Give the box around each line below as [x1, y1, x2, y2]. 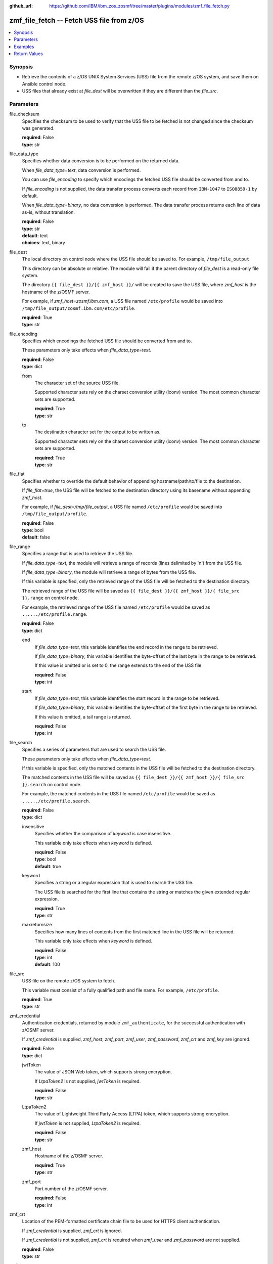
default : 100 [34, 961, 60, 968]
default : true [34, 863, 61, 869]
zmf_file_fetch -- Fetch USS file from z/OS [9, 16, 144, 25]
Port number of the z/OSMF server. [34, 1186, 108, 1192]
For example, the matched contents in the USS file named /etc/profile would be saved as [22, 791, 215, 797]
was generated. [22, 125, 55, 131]
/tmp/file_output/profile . [22, 511, 88, 517]
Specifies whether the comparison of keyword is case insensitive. [34, 831, 172, 837]
